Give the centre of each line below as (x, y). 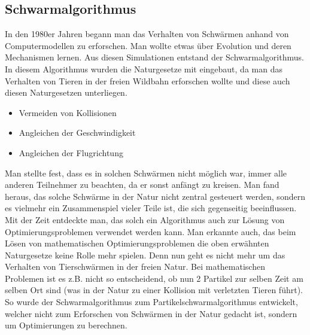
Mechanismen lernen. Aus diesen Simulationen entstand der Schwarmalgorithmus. (154, 57)
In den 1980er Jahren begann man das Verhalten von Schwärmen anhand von (147, 34)
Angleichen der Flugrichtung (71, 152)
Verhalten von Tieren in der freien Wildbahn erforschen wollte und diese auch (148, 80)
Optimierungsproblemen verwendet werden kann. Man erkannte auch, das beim (151, 231)
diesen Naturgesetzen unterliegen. (66, 92)
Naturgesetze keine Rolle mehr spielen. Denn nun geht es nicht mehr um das (145, 255)
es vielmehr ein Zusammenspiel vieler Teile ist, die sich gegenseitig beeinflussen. (151, 208)
